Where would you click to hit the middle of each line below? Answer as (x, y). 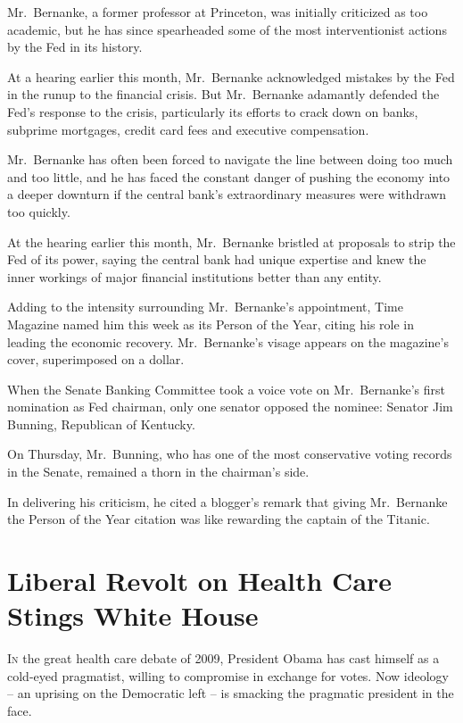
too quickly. (39, 211)
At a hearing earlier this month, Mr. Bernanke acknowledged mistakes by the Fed (231, 76)
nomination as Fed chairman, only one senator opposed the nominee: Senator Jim (230, 407)
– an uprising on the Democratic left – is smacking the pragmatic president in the (231, 693)
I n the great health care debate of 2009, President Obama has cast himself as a (223, 658)
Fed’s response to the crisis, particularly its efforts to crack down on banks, (213, 111)
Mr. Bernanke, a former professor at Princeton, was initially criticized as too (218, 12)
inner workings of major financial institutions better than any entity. (194, 276)
